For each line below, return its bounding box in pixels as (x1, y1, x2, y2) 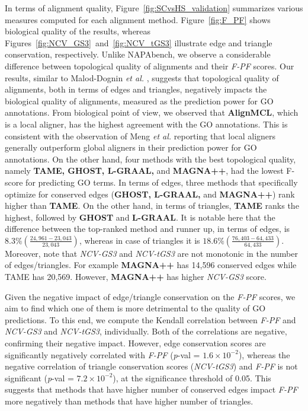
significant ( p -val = (5, 371, 74, 384)
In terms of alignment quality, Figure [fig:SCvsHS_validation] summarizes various (5, 2, 303, 14)
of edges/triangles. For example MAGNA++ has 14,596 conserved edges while (5, 259, 297, 271)
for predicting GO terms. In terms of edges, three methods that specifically (25, 176, 298, 188)
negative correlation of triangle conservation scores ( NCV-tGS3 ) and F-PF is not (5, 360, 298, 372)
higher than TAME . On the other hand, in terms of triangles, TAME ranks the (5, 199, 299, 212)
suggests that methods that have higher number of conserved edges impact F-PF (5, 383, 298, 396)
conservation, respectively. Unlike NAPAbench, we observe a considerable (5, 48, 271, 60)
